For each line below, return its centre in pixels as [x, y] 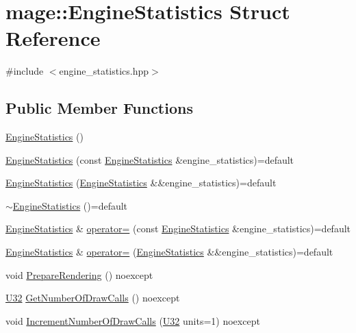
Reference [53, 38]
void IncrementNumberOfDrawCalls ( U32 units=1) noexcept [133, 320]
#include [25, 71]
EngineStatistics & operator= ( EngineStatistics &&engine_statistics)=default [169, 252]
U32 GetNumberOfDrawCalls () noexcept [93, 298]
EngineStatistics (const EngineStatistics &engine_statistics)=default [150, 159]
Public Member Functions [99, 108]
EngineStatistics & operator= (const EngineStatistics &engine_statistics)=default [178, 229]
